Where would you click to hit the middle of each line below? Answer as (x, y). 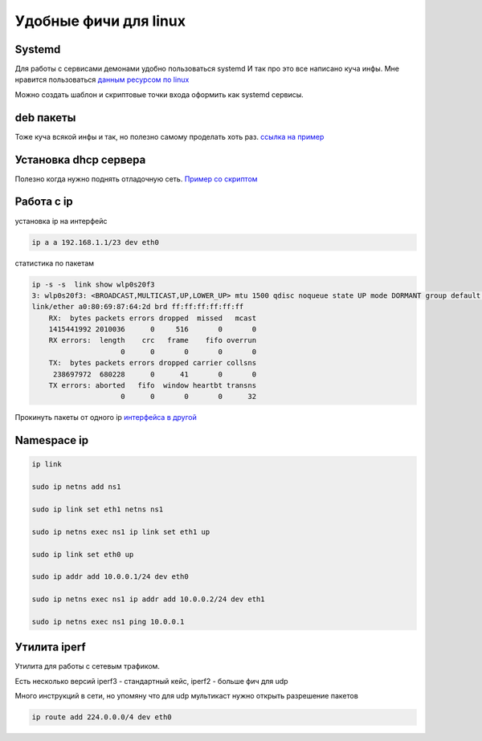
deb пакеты (45, 118)
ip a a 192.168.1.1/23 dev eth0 (96, 242)
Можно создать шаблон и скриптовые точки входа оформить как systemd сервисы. (159, 94)
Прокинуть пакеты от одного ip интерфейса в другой (106, 417)
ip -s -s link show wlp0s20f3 (94, 284)
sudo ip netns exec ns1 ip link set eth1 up (121, 531)
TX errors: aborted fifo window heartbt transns (153, 386)
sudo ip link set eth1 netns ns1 (98, 509)
